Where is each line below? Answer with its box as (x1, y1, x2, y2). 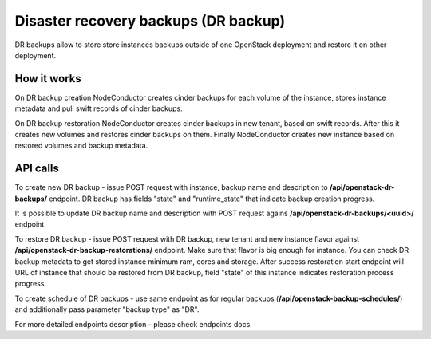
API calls (14, 162, 60, 175)
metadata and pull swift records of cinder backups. (14, 104, 183, 113)
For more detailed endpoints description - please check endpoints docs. (14, 319, 253, 329)
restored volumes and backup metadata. (14, 140, 148, 151)
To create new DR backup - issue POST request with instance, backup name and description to (14, 183, 328, 192)
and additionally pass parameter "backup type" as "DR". (14, 305, 200, 314)
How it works (14, 72, 81, 85)
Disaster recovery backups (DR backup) (14, 12, 286, 30)
